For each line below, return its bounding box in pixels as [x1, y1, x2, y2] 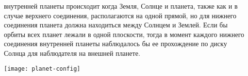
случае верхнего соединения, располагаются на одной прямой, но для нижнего [4, 10, 237, 20]
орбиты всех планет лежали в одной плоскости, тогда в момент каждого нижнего [4, 29, 245, 39]
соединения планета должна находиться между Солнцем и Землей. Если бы [4, 20, 228, 30]
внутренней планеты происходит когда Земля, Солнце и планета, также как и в [4, 1, 238, 11]
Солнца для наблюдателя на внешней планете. [4, 48, 140, 58]
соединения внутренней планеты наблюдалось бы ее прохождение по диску [4, 38, 227, 49]
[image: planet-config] [4, 65, 81, 72]
